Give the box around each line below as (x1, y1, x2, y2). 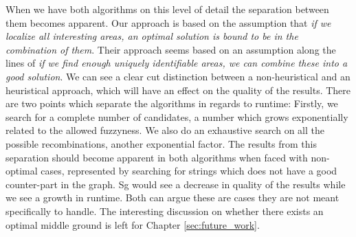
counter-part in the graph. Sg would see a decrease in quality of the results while (5, 177, 346, 191)
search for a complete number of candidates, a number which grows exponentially (5, 109, 348, 124)
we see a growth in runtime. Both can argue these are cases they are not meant (5, 190, 340, 205)
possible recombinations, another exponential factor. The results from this (5, 136, 317, 150)
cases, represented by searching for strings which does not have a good (41, 163, 337, 178)
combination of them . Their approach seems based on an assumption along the (5, 42, 336, 56)
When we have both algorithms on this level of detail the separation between (5, 2, 329, 16)
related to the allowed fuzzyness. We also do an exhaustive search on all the (5, 123, 324, 137)
